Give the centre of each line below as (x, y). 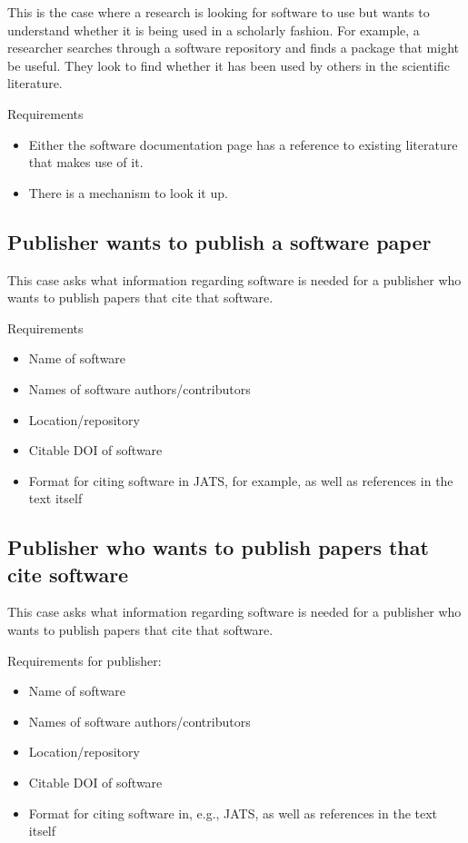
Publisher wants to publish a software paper (219, 241)
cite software (68, 574)
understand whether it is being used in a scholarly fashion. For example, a (214, 30)
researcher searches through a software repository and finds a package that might (233, 48)
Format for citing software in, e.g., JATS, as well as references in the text (233, 813)
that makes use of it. (86, 162)
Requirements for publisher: (85, 660)
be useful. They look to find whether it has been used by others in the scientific (229, 65)
